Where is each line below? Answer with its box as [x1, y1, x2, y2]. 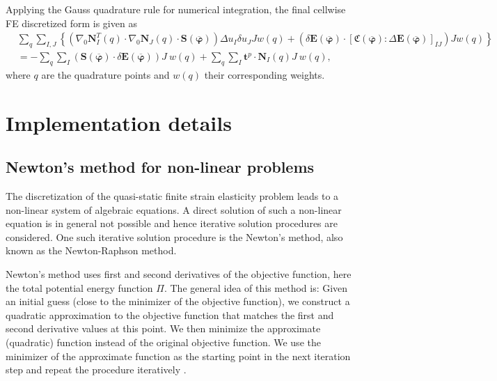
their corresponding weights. [204, 67, 325, 81]
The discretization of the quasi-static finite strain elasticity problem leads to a [6, 189, 339, 203]
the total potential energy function [6, 280, 153, 295]
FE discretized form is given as [6, 15, 137, 30]
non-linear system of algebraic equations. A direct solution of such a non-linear [6, 202, 342, 217]
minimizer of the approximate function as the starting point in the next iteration [6, 348, 351, 363]
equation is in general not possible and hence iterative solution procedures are [6, 216, 338, 231]
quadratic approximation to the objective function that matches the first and [6, 307, 334, 322]
